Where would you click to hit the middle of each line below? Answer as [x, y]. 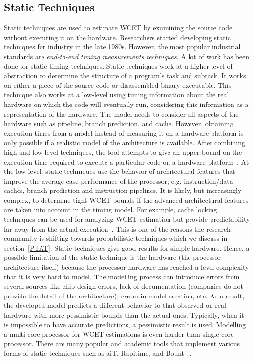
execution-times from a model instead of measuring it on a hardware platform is [124, 133]
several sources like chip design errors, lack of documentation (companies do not [124, 286]
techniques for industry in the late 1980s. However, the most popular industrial [122, 47]
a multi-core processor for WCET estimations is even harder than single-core [119, 334]
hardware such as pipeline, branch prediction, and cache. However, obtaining [119, 123]
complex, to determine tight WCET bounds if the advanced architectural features [126, 200]
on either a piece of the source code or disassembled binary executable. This [118, 85]
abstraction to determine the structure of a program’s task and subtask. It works [125, 75]
